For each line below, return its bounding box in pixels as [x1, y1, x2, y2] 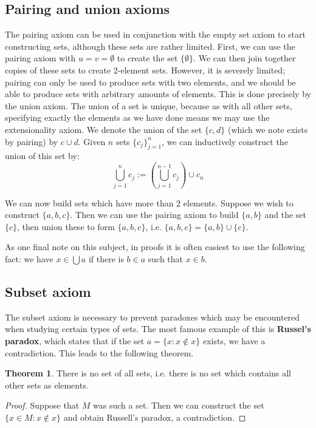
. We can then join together [193, 52, 296, 64]
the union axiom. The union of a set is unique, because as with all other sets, [5, 99, 292, 112]
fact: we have [5, 253, 53, 265]
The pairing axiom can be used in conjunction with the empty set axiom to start [5, 28, 306, 41]
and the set [264, 208, 307, 221]
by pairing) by [5, 135, 58, 148]
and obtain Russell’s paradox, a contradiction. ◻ [63, 410, 246, 423]
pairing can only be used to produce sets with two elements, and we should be [5, 75, 296, 88]
